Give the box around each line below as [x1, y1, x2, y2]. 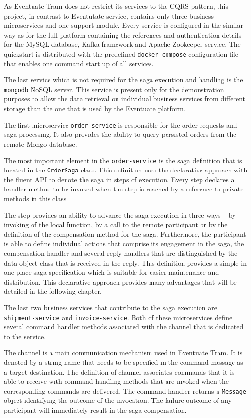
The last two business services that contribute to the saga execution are [4, 302, 217, 312]
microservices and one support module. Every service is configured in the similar [4, 20, 243, 30]
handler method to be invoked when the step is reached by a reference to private [4, 184, 244, 194]
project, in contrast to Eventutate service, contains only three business [4, 10, 214, 20]
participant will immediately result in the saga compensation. [4, 405, 187, 415]
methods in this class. [4, 193, 68, 203]
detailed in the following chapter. [4, 286, 102, 296]
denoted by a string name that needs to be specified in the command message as [4, 357, 243, 367]
